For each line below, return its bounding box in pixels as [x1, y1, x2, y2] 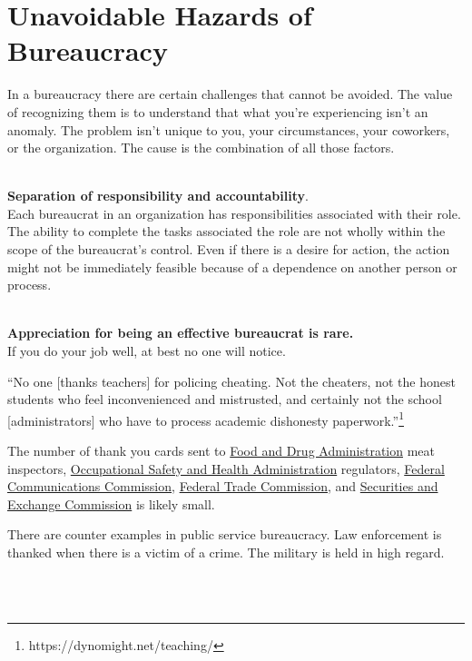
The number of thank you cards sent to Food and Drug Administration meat [7, 441, 435, 460]
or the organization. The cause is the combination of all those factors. [7, 138, 395, 157]
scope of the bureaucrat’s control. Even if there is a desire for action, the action [7, 240, 450, 259]
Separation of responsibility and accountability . [7, 186, 309, 205]
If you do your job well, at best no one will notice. [7, 341, 286, 360]
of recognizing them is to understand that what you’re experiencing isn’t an [7, 102, 428, 121]
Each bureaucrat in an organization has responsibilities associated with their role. [7, 203, 461, 222]
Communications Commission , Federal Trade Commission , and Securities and [7, 477, 438, 496]
